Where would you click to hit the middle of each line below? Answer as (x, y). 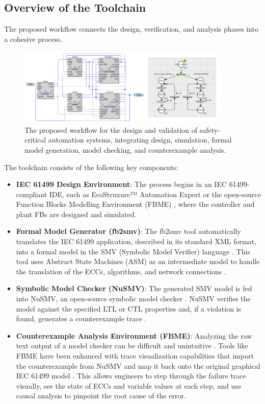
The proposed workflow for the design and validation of (111, 129)
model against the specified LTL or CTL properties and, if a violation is (129, 308)
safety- (210, 129)
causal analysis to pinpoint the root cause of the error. (101, 396)
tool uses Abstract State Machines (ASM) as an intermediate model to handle (138, 261)
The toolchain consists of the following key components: (91, 167)
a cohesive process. (33, 39)
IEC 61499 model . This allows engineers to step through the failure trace (131, 376)
